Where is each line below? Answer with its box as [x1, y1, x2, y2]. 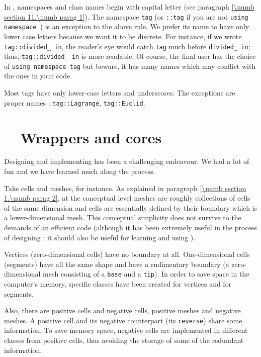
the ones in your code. [4, 70, 72, 81]
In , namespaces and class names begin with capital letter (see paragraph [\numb [4, 2, 254, 12]
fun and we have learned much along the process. [4, 166, 155, 176]
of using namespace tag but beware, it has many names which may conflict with [4, 60, 256, 71]
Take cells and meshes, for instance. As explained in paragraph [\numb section [4, 183, 246, 193]
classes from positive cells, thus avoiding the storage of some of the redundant [4, 335, 244, 345]
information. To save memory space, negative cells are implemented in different [4, 325, 248, 335]
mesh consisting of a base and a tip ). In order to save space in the [43, 269, 249, 279]
